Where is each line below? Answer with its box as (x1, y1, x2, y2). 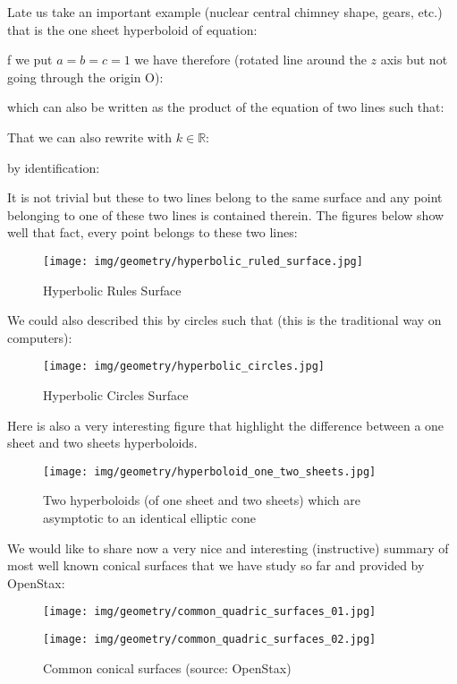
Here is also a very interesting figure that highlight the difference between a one (7, 415, 444, 434)
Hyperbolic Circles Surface (43, 386, 189, 405)
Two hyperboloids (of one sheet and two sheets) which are (43, 491, 361, 509)
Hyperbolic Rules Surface (43, 280, 182, 299)
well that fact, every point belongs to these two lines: (7, 223, 298, 242)
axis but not (380, 50, 448, 69)
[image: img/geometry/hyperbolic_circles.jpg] (43, 360, 325, 373)
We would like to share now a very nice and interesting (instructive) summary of (7, 538, 449, 557)
